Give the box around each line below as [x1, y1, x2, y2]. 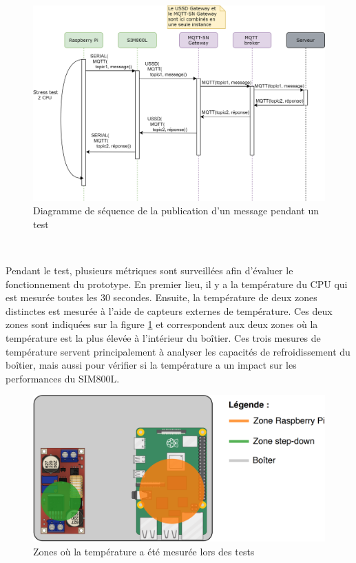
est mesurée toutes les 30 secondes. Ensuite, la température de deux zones [6, 290, 317, 305]
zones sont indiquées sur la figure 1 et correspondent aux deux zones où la [6, 317, 318, 331]
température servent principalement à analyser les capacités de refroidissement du [6, 344, 350, 358]
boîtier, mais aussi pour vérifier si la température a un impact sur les [6, 358, 297, 372]
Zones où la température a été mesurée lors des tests [33, 544, 255, 558]
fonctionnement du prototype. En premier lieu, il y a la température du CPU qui [6, 276, 348, 291]
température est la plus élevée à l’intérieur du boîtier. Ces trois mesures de [6, 330, 321, 345]
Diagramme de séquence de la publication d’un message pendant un [33, 203, 320, 218]
